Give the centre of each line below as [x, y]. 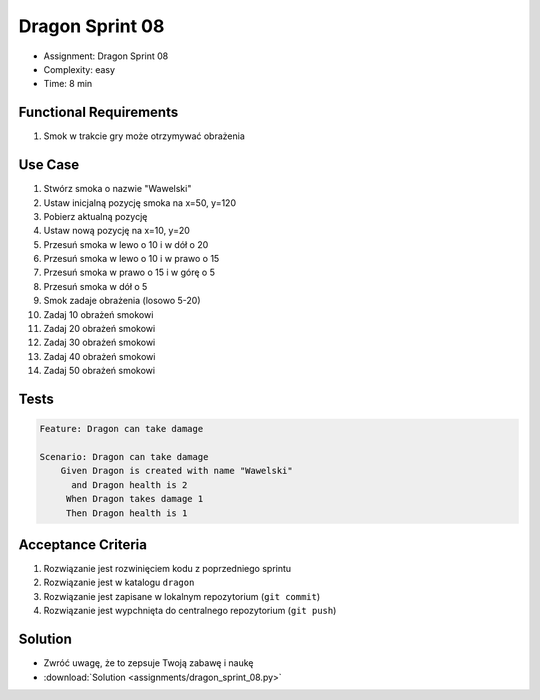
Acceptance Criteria [82, 544]
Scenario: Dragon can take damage [124, 456]
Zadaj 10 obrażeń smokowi [98, 314]
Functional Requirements [98, 112]
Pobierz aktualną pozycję [95, 216]
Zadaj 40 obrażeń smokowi [99, 356]
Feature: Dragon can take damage [121, 429]
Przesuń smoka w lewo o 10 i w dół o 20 [126, 244]
